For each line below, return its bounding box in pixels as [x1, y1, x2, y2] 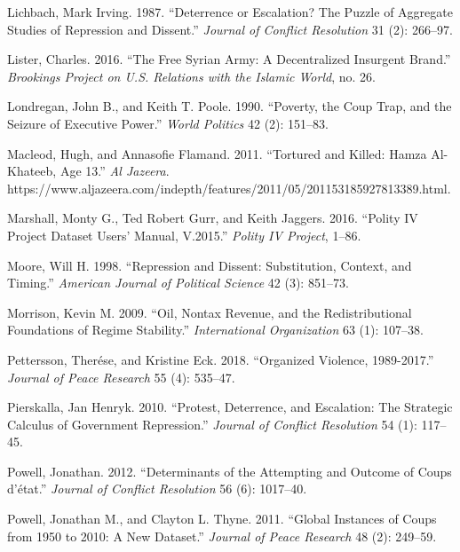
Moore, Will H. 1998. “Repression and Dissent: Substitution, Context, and [7, 256, 412, 274]
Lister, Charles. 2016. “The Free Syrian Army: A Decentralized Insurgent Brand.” [7, 50, 451, 68]
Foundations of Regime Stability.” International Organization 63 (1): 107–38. [7, 320, 424, 339]
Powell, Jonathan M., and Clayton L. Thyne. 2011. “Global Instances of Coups [7, 509, 437, 528]
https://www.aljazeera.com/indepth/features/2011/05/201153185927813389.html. [7, 178, 451, 197]
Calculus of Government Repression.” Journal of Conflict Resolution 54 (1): [7, 414, 417, 433]
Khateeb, [7, 162, 57, 180]
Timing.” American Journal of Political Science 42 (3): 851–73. [7, 273, 349, 292]
